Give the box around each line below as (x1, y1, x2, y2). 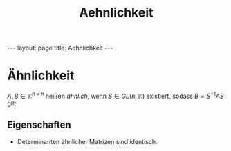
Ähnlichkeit (7, 68, 75, 83)
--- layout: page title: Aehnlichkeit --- (7, 43, 113, 52)
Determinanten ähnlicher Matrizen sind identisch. (17, 137, 158, 145)
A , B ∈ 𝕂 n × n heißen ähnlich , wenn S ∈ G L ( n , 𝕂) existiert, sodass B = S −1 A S (7, 91, 224, 100)
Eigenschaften (7, 119, 71, 131)
